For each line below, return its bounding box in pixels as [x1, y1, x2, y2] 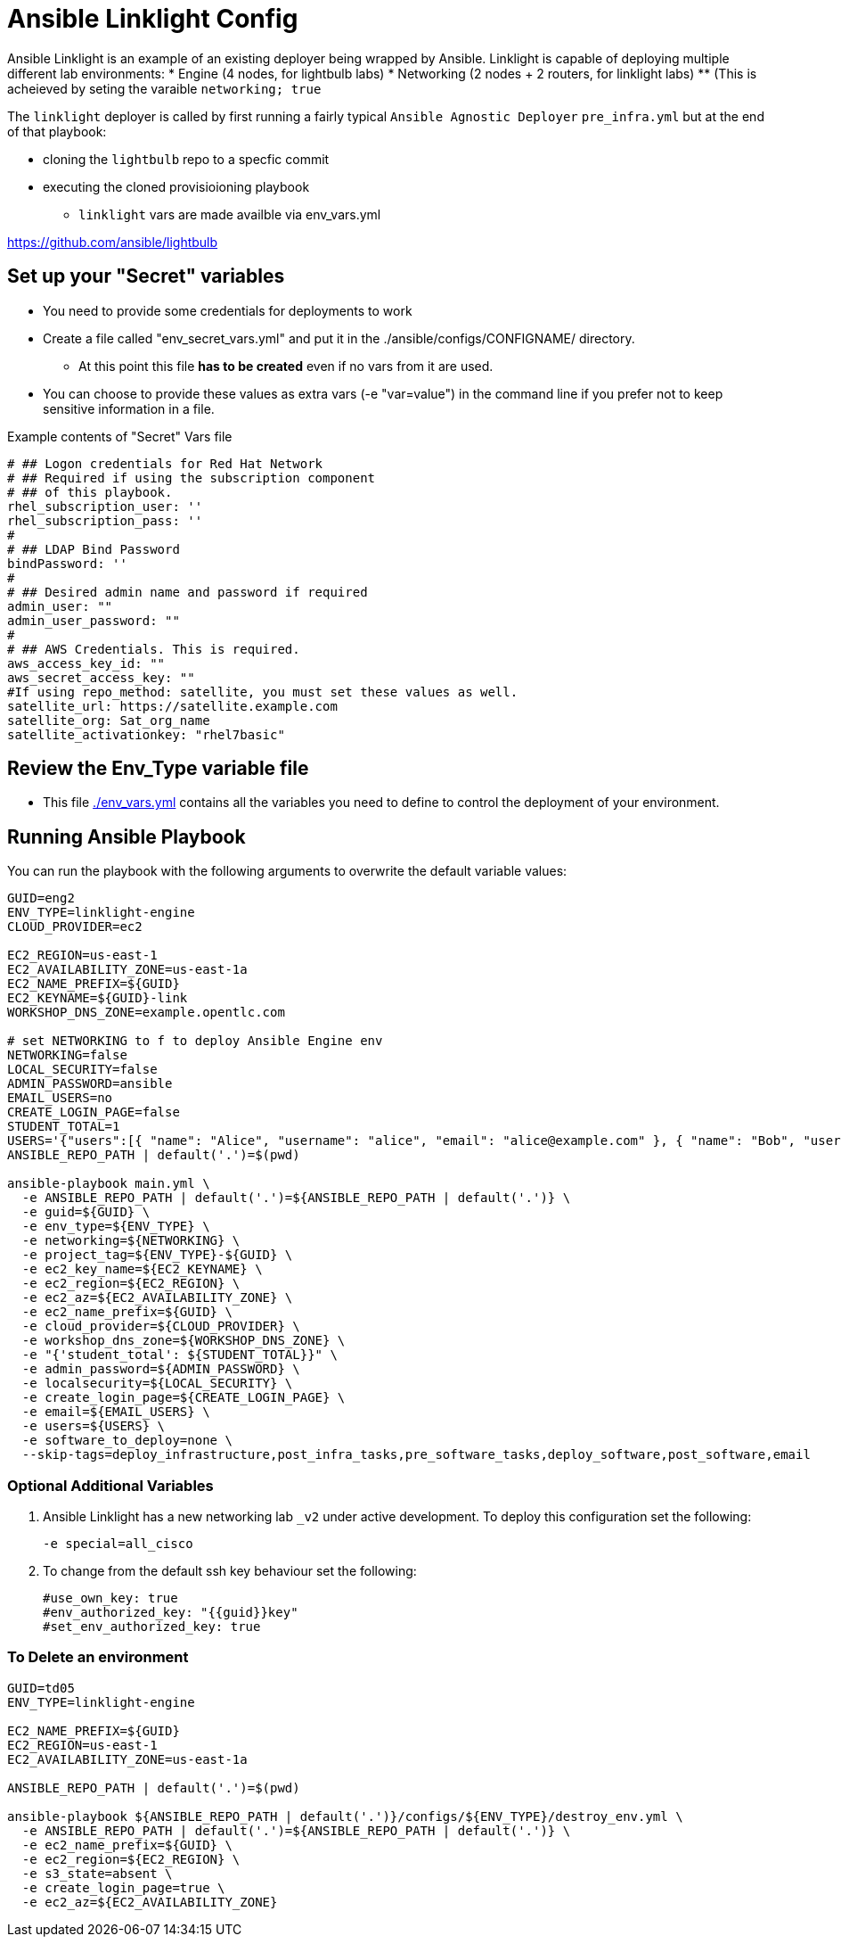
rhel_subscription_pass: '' [7, 513, 203, 528]
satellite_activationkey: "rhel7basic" [7, 727, 285, 742]
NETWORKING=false [7, 1048, 127, 1063]
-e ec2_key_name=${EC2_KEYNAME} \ [21, 1262, 263, 1277]
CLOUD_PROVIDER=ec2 [7, 919, 143, 935]
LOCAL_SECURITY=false [7, 1062, 158, 1077]
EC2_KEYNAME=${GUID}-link [7, 991, 188, 1006]
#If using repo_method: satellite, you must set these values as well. [7, 684, 518, 699]
